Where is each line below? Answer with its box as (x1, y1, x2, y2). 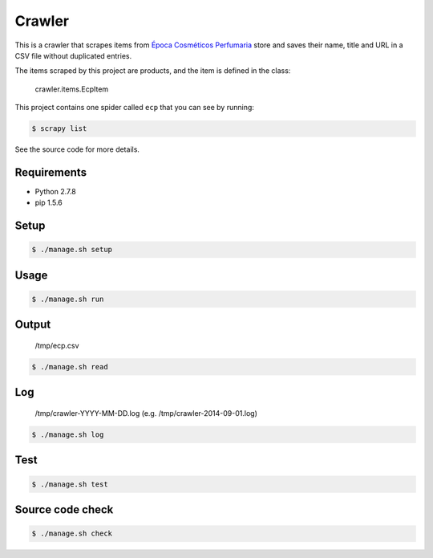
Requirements (14, 165, 87, 179)
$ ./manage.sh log (31, 430, 104, 439)
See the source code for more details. (14, 145, 140, 154)
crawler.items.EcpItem (34, 84, 109, 94)
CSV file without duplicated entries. (14, 51, 132, 60)
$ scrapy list (31, 124, 87, 133)
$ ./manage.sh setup (31, 245, 112, 255)
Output (14, 318, 51, 332)
